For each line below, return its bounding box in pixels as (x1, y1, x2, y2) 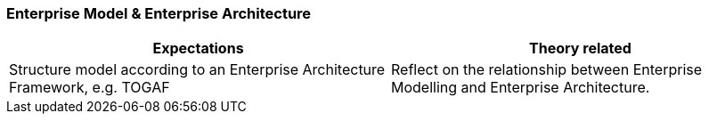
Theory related (529, 39, 632, 58)
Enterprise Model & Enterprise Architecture (6, 4, 312, 22)
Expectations (152, 39, 244, 58)
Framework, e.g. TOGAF (9, 78, 170, 97)
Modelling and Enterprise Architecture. (391, 78, 650, 97)
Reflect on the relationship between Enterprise (391, 60, 703, 79)
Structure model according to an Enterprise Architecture (9, 60, 386, 79)
